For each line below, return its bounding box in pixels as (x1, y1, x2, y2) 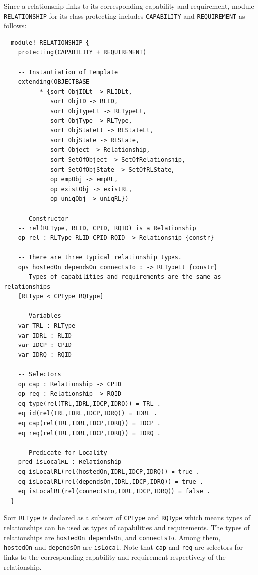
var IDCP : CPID (18, 342, 72, 349)
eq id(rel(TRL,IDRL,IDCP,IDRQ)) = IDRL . (18, 410, 157, 417)
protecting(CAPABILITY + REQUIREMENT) (18, 49, 147, 56)
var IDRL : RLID (18, 332, 72, 339)
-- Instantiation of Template (18, 68, 118, 76)
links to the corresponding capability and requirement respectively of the (4, 551, 226, 562)
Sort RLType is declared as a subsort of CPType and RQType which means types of (4, 512, 250, 523)
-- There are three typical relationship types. (18, 253, 182, 261)
